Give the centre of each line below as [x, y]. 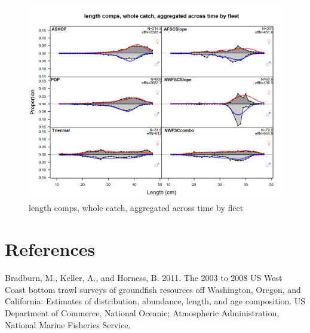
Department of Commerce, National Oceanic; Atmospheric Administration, [142, 312]
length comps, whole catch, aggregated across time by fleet [136, 208]
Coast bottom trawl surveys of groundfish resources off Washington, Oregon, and [153, 289]
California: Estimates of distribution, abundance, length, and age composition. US [155, 301]
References [50, 249]
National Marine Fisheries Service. [68, 324]
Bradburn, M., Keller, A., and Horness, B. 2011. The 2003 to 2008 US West [144, 278]
